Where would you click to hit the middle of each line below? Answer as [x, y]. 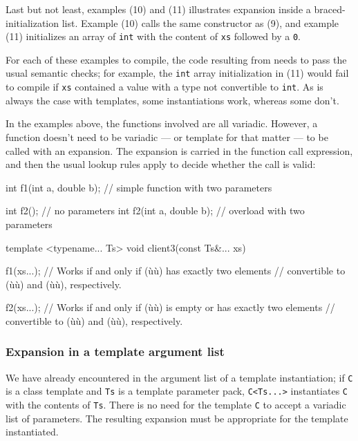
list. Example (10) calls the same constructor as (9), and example [200, 22]
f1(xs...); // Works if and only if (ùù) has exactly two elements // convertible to [176, 271]
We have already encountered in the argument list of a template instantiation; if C [179, 377]
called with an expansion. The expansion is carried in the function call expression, [179, 150]
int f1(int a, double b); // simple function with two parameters [139, 187]
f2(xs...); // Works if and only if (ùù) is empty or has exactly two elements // [170, 307]
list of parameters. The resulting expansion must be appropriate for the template [177, 418]
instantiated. [32, 432]
